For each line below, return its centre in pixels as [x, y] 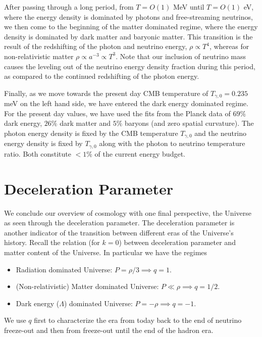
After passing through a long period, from [69, 7]
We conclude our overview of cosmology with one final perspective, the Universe [128, 212]
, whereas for [229, 46]
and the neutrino [221, 133]
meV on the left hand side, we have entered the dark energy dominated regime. [126, 103]
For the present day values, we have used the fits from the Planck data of [117, 113]
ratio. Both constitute [38, 153]
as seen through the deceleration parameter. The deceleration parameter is [119, 223]
